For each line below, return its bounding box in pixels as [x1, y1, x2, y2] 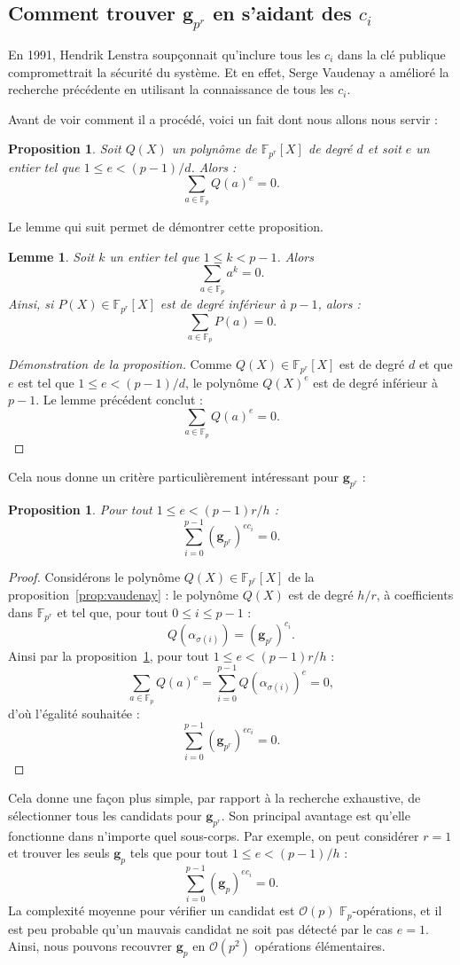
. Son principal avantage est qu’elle [221, 805, 410, 824]
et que [418, 355, 453, 373]
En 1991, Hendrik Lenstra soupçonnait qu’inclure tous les [8, 45, 321, 63]
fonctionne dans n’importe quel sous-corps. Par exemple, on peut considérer [8, 826, 419, 844]
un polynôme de [171, 139, 257, 158]
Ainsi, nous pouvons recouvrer [8, 937, 173, 955]
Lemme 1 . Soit [8, 247, 95, 265]
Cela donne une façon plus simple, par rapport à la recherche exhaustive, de [8, 788, 421, 807]
